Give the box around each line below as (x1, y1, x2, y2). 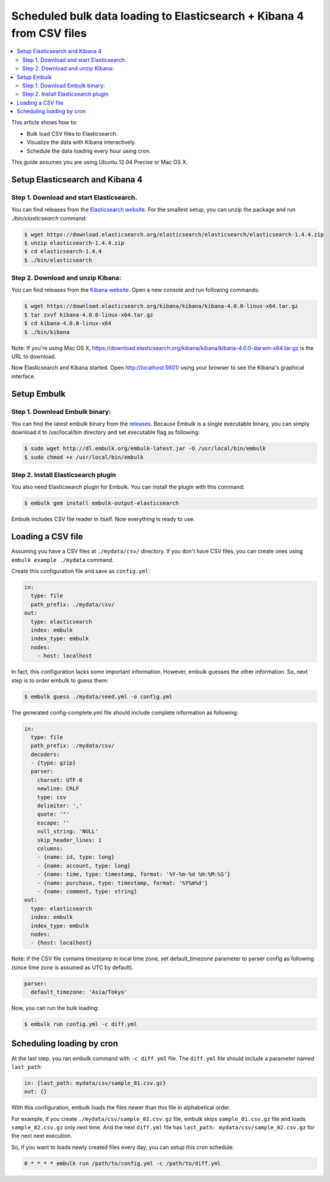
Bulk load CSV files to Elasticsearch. (26, 130, 118, 137)
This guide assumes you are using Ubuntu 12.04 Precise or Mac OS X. (11, 159, 188, 166)
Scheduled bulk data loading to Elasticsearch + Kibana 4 (11, 9, 304, 23)
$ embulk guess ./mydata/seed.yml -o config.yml (24, 693, 173, 700)
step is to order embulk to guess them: (11, 676, 109, 684)
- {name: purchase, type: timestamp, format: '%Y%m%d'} (37, 879, 208, 886)
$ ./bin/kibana (24, 328, 70, 335)
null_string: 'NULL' (37, 828, 99, 835)
